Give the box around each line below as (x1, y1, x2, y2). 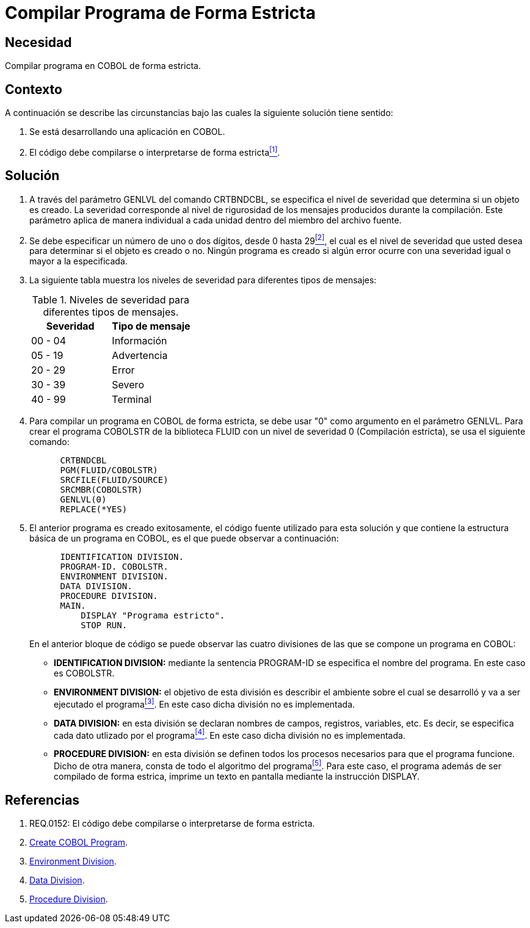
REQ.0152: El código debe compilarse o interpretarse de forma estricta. (29, 817, 315, 828)
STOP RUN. (81, 620, 128, 631)
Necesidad (5, 34, 72, 50)
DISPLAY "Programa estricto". (81, 611, 225, 621)
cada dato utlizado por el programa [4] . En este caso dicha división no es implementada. (54, 728, 405, 741)
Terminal (112, 393, 152, 406)
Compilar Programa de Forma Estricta (5, 2, 316, 23)
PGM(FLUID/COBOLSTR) (60, 465, 158, 476)
